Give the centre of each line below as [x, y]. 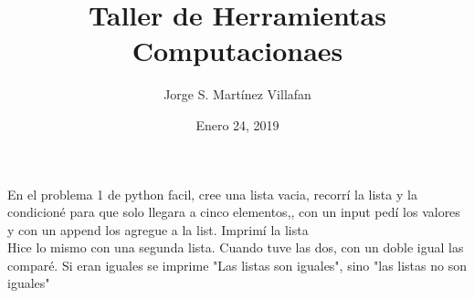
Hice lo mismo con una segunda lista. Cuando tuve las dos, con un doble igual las [236, 247]
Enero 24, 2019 [237, 124]
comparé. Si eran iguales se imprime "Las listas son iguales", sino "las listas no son [237, 265]
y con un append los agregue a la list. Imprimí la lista [158, 229]
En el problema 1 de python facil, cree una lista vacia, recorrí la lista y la [212, 194]
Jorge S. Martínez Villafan [237, 94]
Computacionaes [237, 51]
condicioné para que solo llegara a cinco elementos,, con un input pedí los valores [234, 212]
